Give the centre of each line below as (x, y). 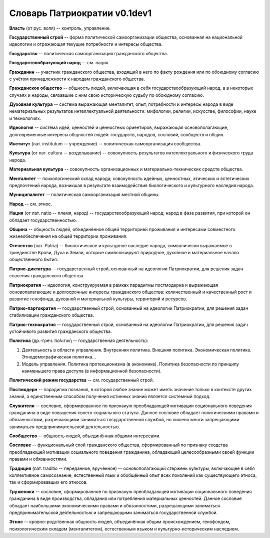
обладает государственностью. (43, 220)
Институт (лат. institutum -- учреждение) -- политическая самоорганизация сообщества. (105, 144)
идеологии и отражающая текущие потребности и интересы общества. (86, 44)
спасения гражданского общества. (47, 276)
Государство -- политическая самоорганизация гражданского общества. (89, 53)
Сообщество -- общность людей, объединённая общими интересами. (85, 436)
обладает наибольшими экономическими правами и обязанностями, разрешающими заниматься (114, 505)
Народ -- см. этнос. (31, 204)
